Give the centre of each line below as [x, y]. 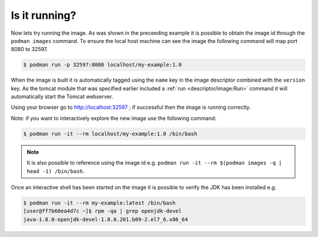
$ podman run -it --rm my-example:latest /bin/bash [100, 203]
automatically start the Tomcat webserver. [62, 96]
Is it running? [44, 15]
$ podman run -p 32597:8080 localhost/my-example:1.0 [102, 65]
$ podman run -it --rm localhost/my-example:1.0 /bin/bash [110, 133]
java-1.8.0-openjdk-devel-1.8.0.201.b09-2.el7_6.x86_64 [106, 219]
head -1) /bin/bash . [56, 171]
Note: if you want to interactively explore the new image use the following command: [114, 118]
